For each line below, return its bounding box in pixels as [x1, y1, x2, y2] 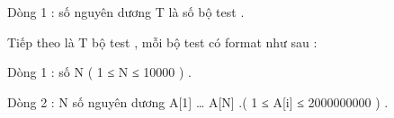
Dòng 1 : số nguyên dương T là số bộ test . [7, 3, 245, 21]
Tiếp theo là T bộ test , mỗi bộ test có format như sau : [7, 32, 318, 51]
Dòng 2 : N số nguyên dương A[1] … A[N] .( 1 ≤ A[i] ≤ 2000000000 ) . [7, 92, 389, 111]
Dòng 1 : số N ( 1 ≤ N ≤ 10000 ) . [7, 63, 192, 81]
